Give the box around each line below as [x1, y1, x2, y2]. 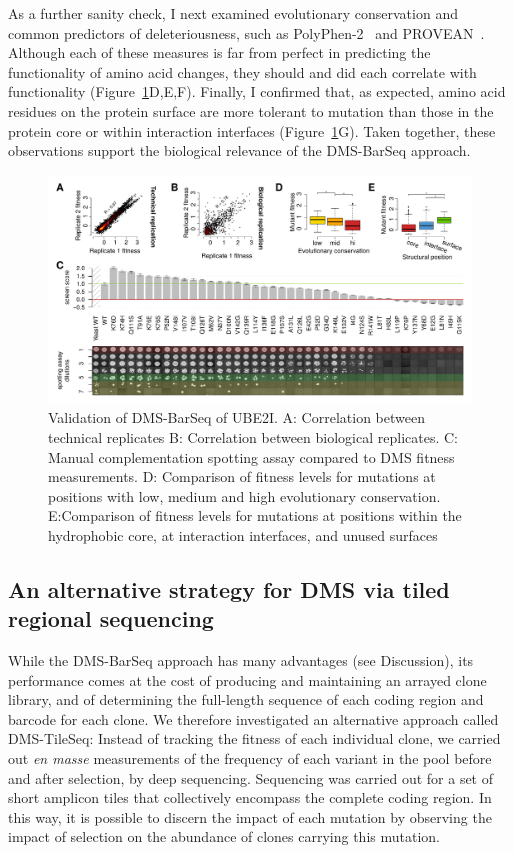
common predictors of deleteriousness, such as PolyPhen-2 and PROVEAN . [8, 22, 485, 43]
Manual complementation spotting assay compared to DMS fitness [48, 446, 455, 467]
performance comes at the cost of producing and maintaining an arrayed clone [8, 669, 487, 690]
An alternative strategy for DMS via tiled [8, 573, 450, 604]
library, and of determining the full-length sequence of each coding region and [8, 689, 484, 710]
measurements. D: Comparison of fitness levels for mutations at [48, 466, 436, 487]
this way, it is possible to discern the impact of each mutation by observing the [8, 806, 492, 827]
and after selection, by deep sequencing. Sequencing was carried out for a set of [8, 767, 493, 788]
